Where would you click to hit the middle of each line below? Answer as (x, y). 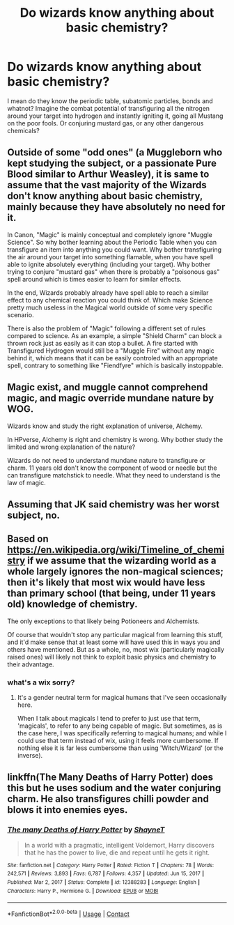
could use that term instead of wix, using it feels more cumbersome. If (118, 741)
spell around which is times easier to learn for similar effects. (95, 279)
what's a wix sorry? (41, 682)
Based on (28, 539)
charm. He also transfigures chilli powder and (108, 799)
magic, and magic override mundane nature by (111, 398)
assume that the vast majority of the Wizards (107, 185)
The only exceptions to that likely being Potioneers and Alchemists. (103, 621)
